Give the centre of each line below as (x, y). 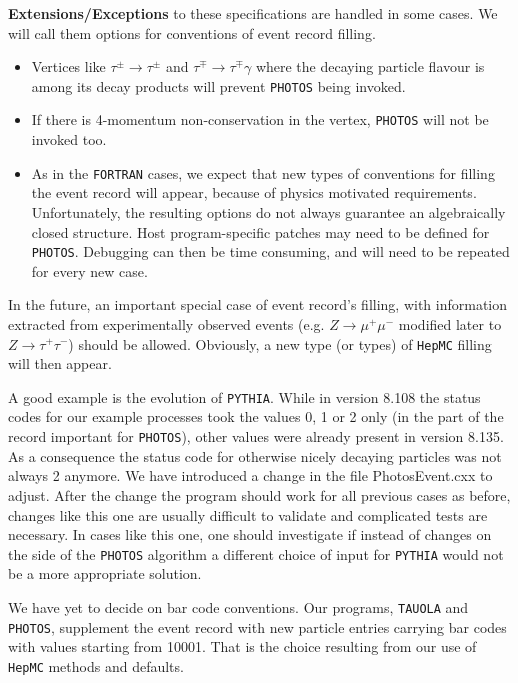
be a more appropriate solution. (105, 573)
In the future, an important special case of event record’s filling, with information (258, 304)
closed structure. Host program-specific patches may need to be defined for (260, 231)
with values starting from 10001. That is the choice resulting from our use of (242, 646)
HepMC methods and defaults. (96, 665)
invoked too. (69, 139)
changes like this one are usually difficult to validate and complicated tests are (248, 514)
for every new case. (89, 270)
